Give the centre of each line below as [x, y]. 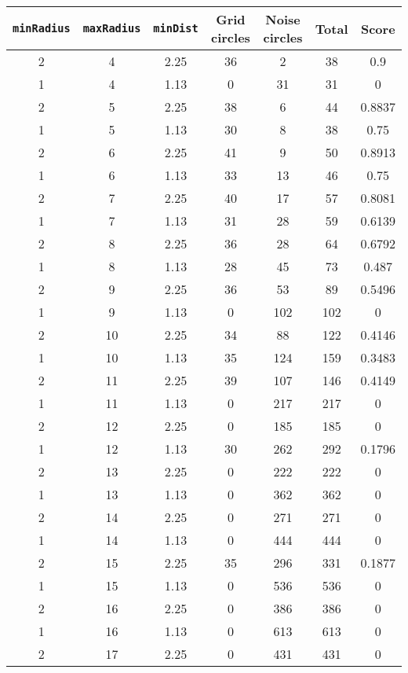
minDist [176, 28]
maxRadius [112, 28]
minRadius [42, 28]
